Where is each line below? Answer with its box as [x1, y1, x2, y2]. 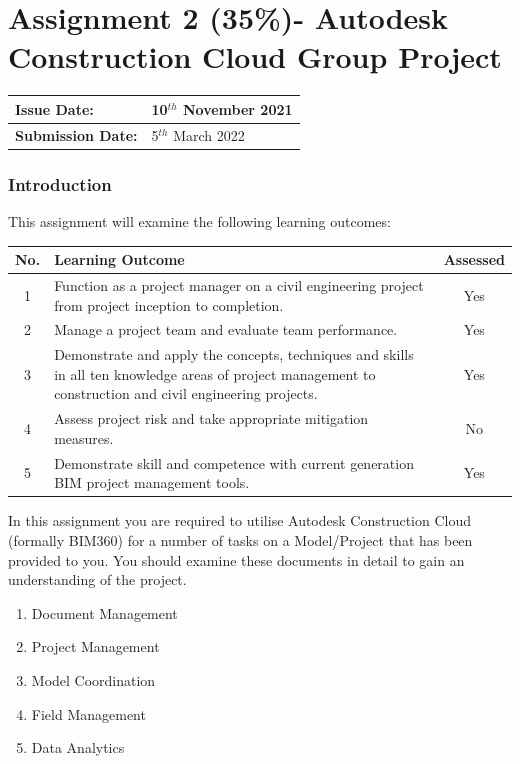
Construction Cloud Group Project [8, 36, 502, 77]
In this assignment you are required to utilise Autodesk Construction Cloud [8, 510, 472, 531]
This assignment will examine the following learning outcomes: [8, 210, 391, 231]
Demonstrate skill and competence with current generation [54, 452, 414, 473]
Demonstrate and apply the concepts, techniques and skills [54, 344, 414, 365]
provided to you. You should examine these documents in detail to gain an [8, 549, 465, 570]
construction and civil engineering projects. [54, 383, 318, 404]
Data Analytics [31, 737, 125, 758]
